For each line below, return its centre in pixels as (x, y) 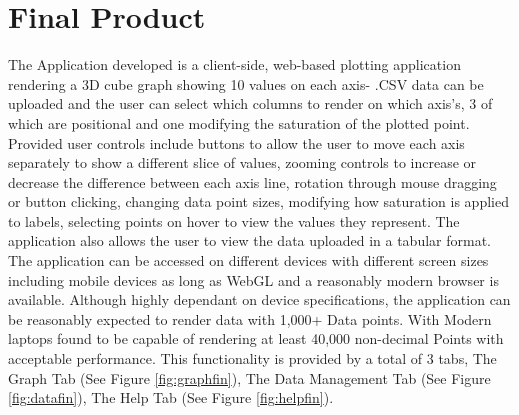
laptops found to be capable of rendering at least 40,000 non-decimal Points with (256, 338)
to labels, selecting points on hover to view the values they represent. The (234, 220)
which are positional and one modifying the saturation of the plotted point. (239, 122)
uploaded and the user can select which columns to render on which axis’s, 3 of (250, 103)
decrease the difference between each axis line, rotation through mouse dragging (252, 181)
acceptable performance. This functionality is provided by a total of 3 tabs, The (252, 358)
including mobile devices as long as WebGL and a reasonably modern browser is (253, 279)
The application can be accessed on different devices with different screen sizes (248, 260)
